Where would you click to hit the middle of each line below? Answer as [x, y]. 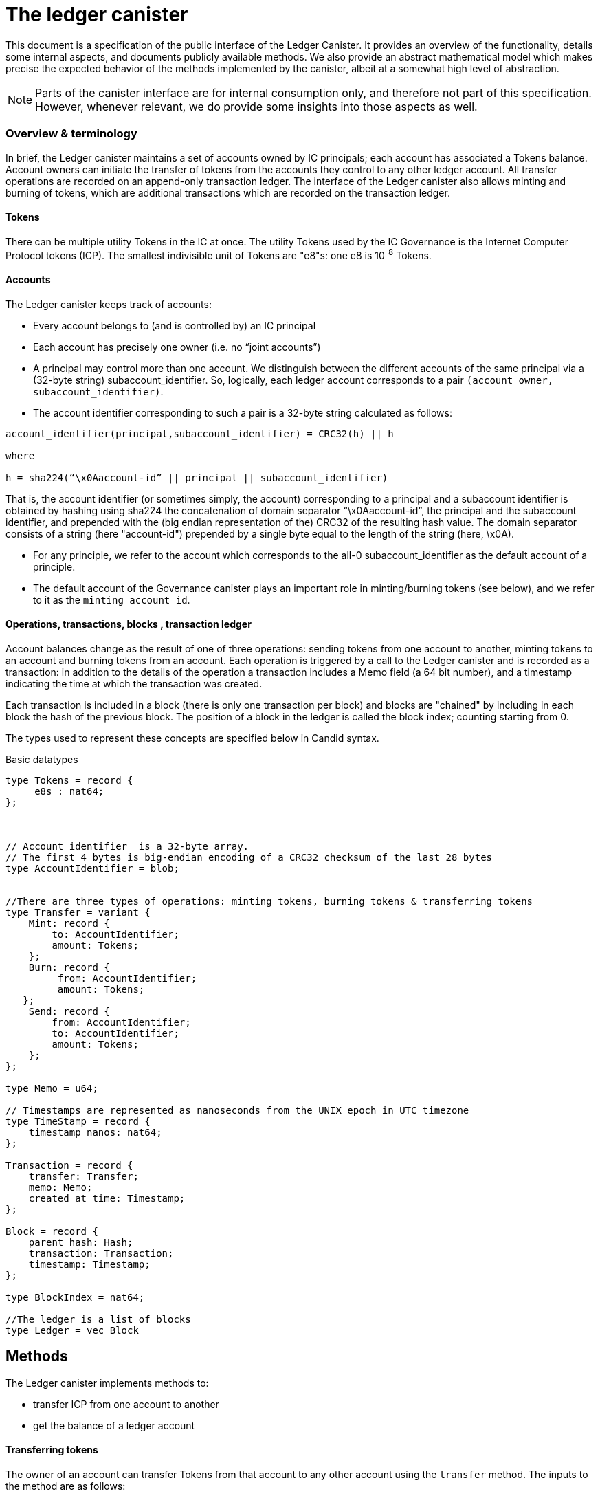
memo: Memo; [60, 1187]
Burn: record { [69, 967]
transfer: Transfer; [84, 1176]
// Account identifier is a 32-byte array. [127, 846]
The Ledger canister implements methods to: [107, 1383]
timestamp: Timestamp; [89, 1264]
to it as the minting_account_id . [112, 599]
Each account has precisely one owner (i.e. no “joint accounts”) [177, 346]
